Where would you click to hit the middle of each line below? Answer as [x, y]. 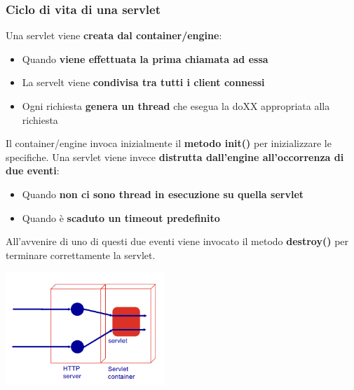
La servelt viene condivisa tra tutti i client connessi [143, 82]
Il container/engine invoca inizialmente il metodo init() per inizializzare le [169, 143]
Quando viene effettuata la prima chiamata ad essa [145, 58]
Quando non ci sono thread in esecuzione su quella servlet [163, 194]
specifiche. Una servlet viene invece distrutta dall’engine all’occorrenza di [175, 156]
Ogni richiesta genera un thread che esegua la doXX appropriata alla [176, 106]
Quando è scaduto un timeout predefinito [121, 217]
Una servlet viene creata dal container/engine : [114, 35]
